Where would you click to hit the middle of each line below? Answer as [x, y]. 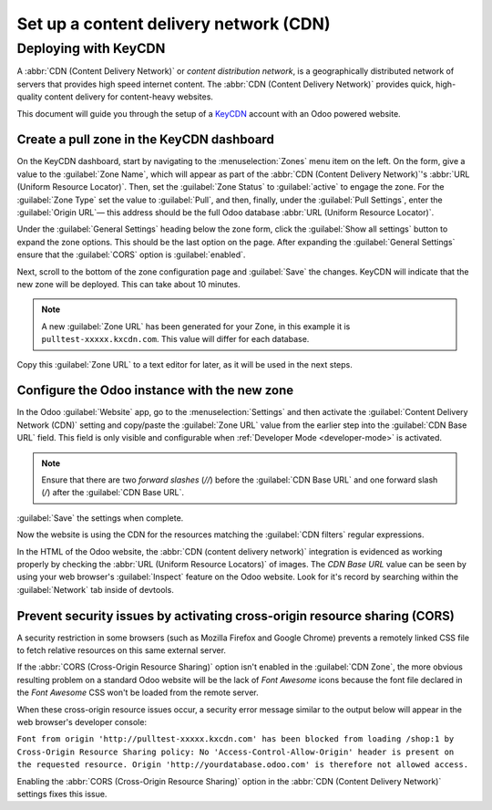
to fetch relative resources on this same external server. [122, 650]
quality [30, 97]
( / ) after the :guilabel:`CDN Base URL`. [113, 493]
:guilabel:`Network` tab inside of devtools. [96, 589]
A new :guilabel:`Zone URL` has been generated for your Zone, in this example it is [196, 326]
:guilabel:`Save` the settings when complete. [100, 518]
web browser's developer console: [82, 722]
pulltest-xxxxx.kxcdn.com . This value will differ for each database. [175, 339]
